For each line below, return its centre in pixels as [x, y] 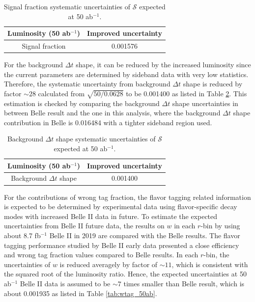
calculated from [61, 93]
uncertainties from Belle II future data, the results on [84, 226]
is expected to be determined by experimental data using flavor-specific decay [121, 206]
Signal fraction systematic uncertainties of [67, 6]
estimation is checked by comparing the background [82, 103]
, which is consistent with [210, 264]
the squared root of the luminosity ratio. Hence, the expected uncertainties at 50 [125, 274]
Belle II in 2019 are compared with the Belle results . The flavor [145, 235]
